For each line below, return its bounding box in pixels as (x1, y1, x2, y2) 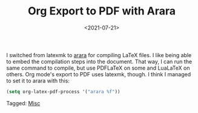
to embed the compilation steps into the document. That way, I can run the (6, 58, 193, 65)
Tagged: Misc (6, 99, 41, 106)
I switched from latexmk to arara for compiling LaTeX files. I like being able (6, 51, 192, 58)
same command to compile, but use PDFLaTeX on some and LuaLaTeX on (6, 64, 190, 72)
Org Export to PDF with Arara (28, 4, 176, 18)
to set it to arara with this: (6, 77, 70, 84)
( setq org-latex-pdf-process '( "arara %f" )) (6, 88, 120, 94)
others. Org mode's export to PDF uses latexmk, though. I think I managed (6, 70, 191, 78)
